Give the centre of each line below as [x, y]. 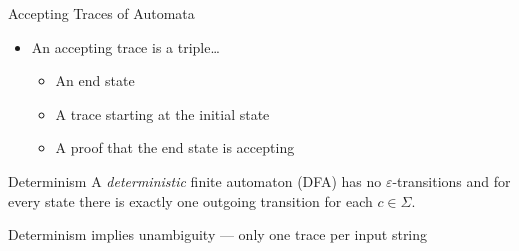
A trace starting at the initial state [162, 113]
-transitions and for [451, 180]
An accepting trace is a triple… [125, 46]
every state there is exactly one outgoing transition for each [190, 200]
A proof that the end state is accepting [175, 147]
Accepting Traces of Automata [101, 13]
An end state [95, 80]
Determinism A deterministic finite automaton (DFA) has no [195, 180]
